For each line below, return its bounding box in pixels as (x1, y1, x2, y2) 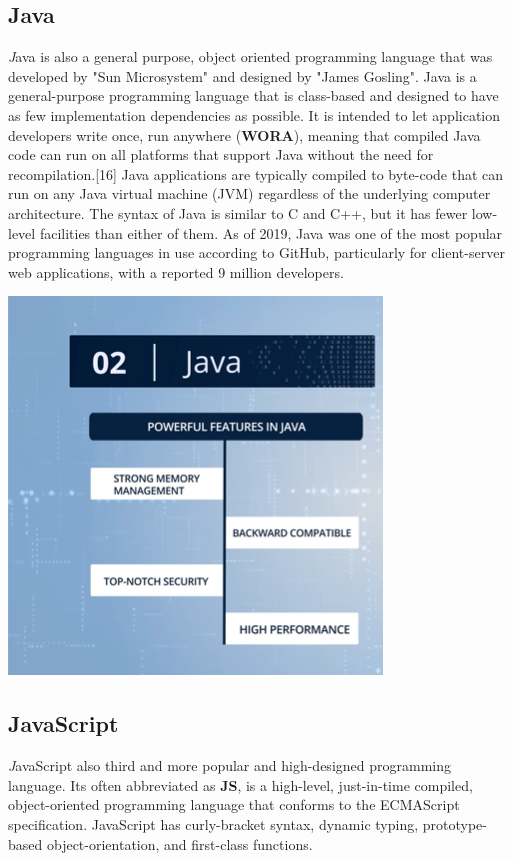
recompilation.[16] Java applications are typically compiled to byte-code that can (8, 163, 504, 184)
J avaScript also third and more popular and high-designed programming (8, 755, 451, 776)
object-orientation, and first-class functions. (46, 833, 313, 854)
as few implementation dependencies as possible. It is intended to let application (8, 104, 500, 125)
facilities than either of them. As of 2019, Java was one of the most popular (39, 222, 503, 243)
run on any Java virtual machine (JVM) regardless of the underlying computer (8, 183, 491, 204)
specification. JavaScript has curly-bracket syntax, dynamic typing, (8, 813, 419, 834)
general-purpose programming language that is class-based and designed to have (8, 85, 499, 106)
